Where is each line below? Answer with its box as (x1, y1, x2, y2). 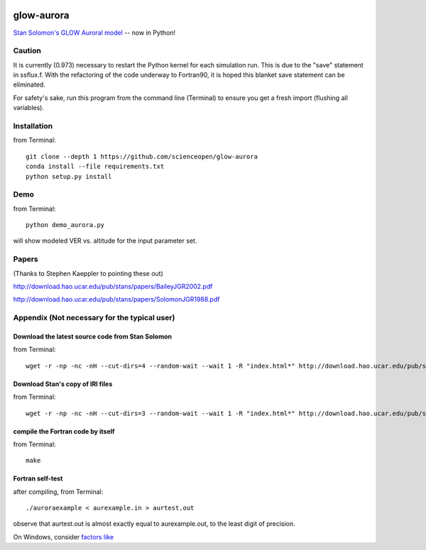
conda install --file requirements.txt (26, 163, 165, 170)
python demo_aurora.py (26, 221, 105, 229)
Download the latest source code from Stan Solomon (13, 332, 173, 341)
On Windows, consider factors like (13, 532, 114, 541)
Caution (13, 46, 42, 56)
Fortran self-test (13, 474, 63, 483)
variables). (13, 104, 44, 112)
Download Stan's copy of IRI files (13, 380, 113, 388)
